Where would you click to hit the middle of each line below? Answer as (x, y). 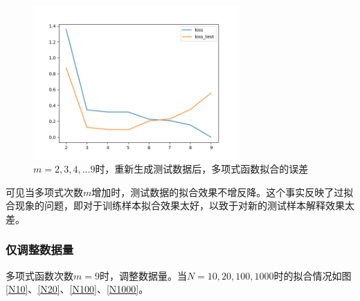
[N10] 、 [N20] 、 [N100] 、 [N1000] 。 (77, 289)
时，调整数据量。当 (143, 275)
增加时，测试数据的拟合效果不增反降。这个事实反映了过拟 (223, 192)
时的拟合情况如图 (313, 275)
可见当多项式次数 (44, 192)
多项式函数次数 (39, 275)
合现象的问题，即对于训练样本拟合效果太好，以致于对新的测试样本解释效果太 (180, 205)
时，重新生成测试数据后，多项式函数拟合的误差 (202, 169)
